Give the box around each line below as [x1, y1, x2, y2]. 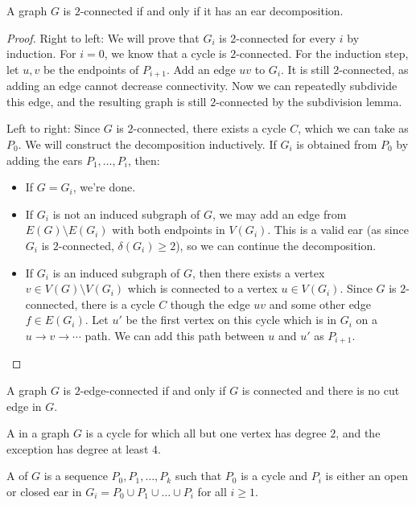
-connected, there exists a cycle [133, 120, 286, 137]
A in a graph [6, 425, 70, 441]
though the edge [170, 295, 250, 312]
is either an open [325, 467, 408, 484]
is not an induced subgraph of [52, 205, 200, 222]
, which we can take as [298, 120, 409, 137]
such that [175, 467, 222, 484]
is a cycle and [241, 467, 308, 484]
